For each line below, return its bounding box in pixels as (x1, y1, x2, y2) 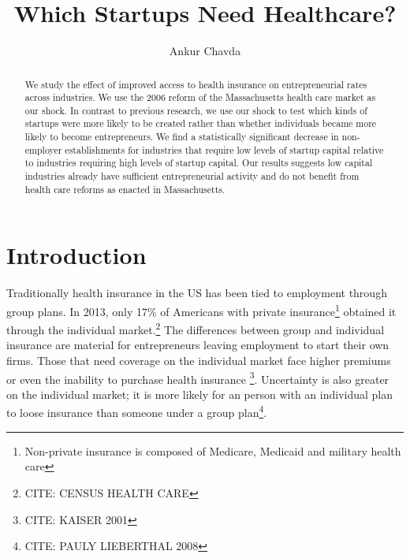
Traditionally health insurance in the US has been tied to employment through (6, 285, 387, 301)
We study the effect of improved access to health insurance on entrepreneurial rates (24, 77, 367, 91)
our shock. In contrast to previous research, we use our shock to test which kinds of (24, 103, 367, 117)
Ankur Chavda (169, 43, 241, 59)
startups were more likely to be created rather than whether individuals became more (24, 117, 377, 130)
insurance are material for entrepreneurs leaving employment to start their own (6, 337, 389, 353)
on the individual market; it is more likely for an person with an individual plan (6, 385, 393, 402)
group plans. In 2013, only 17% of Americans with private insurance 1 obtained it (6, 300, 397, 319)
